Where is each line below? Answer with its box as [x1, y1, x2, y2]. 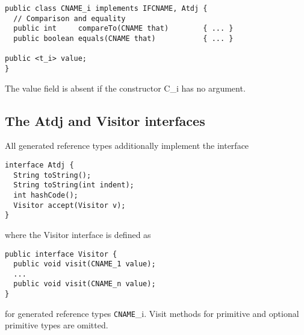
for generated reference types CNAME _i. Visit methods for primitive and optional [5, 307, 299, 319]
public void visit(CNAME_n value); [13, 280, 156, 289]
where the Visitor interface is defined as [5, 228, 151, 240]
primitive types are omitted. [5, 319, 108, 331]
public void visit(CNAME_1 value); [13, 260, 156, 269]
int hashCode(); [13, 190, 78, 199]
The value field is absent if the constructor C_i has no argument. [5, 81, 246, 94]
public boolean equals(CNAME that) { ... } [13, 34, 234, 43]
